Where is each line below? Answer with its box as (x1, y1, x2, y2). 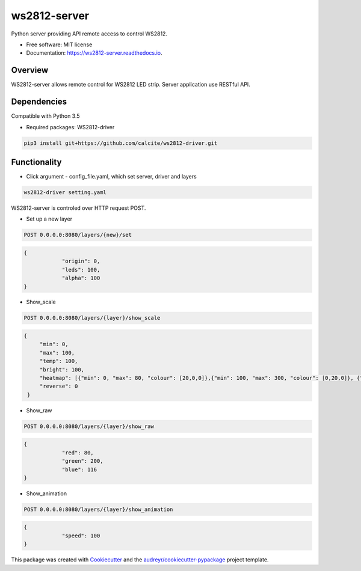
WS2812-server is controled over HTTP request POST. (11, 204, 146, 212)
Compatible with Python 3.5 (11, 112, 81, 120)
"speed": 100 (61, 532, 100, 539)
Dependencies (11, 97, 67, 107)
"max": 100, (39, 349, 75, 356)
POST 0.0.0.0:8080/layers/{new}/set (23, 231, 132, 239)
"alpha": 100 (61, 275, 100, 282)
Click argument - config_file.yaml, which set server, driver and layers (26, 173, 197, 180)
